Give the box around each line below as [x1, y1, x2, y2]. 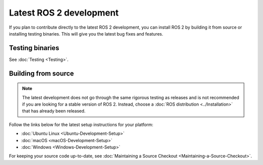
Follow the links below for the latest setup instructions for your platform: [9, 122, 153, 128]
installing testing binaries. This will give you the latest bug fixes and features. [9, 31, 163, 37]
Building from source [9, 69, 74, 77]
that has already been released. [22, 108, 86, 114]
